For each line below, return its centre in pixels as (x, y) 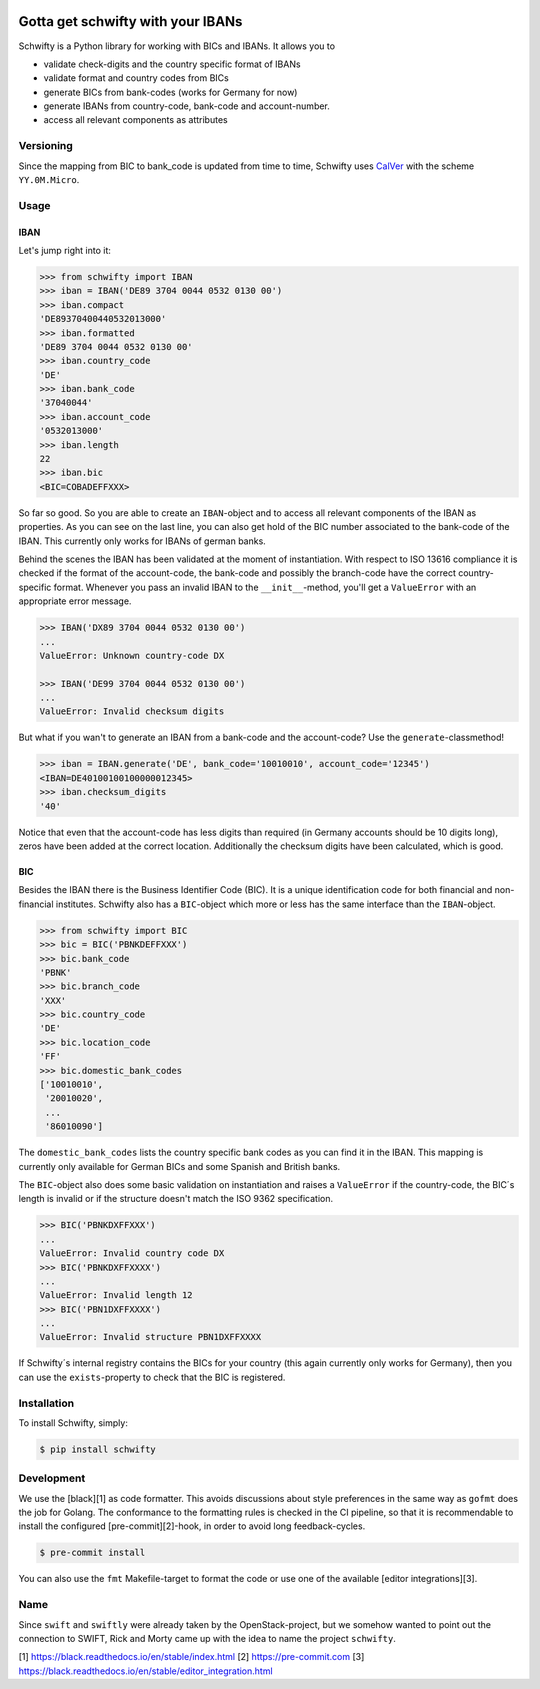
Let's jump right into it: (65, 250)
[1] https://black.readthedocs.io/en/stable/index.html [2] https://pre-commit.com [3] (191, 1657)
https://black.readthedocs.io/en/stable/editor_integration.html (146, 1671)
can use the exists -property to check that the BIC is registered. (152, 1377)
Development (52, 1478)
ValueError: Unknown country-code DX (132, 655)
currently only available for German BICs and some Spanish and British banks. (179, 1166)
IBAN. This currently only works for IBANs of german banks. (142, 541)
